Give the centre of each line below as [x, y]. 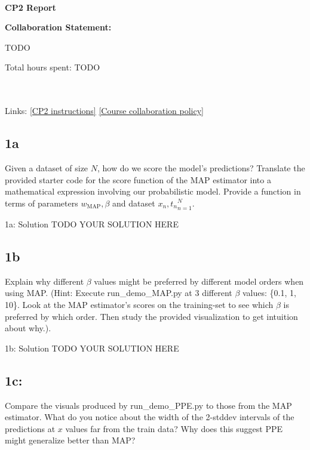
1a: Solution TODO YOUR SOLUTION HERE [92, 224]
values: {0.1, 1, [269, 293]
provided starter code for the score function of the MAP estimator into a [138, 179]
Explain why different [44, 281]
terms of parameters [42, 203]
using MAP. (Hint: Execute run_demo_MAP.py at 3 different [119, 293]
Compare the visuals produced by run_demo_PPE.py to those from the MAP [148, 405]
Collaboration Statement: [58, 27]
